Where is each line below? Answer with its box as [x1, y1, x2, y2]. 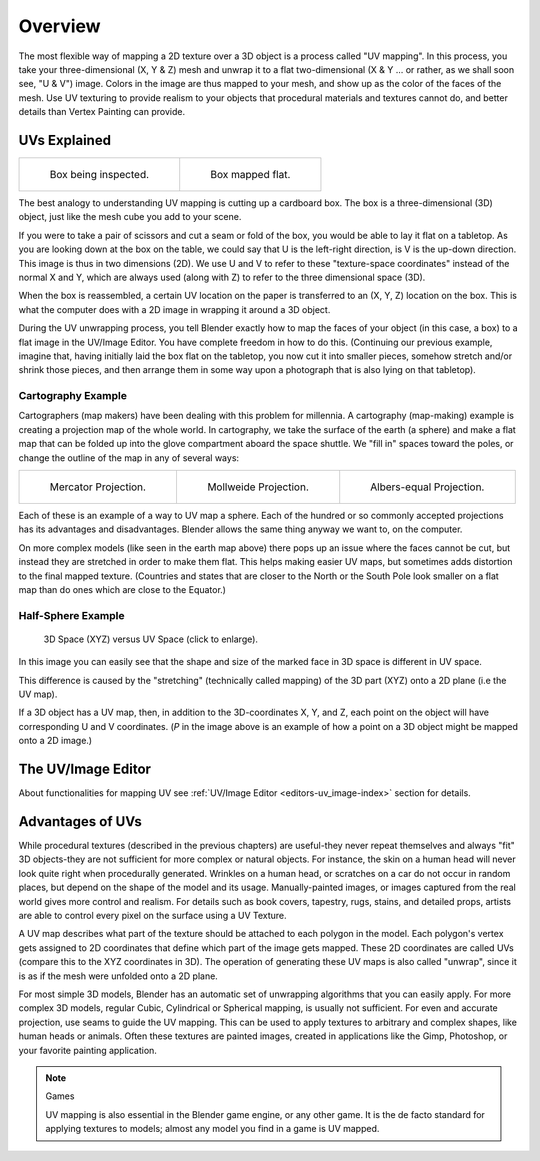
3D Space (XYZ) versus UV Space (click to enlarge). [43, 633, 259, 645]
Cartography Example [18, 389, 127, 403]
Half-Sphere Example [18, 608, 125, 622]
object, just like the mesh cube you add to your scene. [18, 211, 242, 223]
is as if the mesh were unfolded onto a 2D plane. [18, 970, 219, 982]
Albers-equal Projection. [370, 480, 485, 494]
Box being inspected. [49, 168, 150, 182]
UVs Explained [18, 131, 112, 149]
